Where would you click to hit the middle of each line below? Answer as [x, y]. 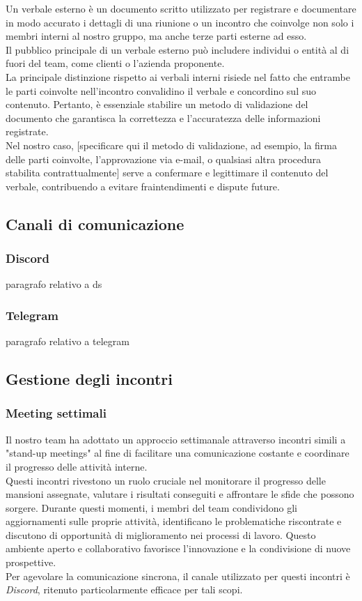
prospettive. [31, 562]
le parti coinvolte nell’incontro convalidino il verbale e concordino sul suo [161, 90]
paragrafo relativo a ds [54, 284]
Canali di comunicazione [95, 223]
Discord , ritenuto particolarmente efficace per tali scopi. [124, 589]
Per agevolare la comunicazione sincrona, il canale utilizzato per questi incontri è [178, 576]
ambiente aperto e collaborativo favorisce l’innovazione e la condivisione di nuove [178, 548]
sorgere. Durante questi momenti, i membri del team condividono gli [151, 507]
